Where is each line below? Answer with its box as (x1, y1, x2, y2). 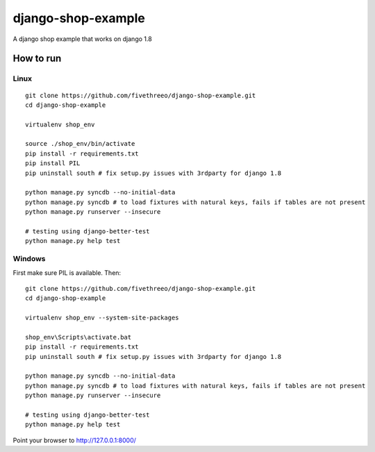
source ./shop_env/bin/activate (25, 140, 135, 148)
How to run (12, 53, 62, 65)
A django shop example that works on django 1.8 (12, 35, 152, 43)
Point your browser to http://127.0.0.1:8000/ (12, 436, 137, 444)
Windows (12, 254, 46, 264)
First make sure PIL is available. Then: (12, 268, 122, 277)
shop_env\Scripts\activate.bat (25, 333, 132, 341)
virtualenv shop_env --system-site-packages (25, 314, 180, 322)
